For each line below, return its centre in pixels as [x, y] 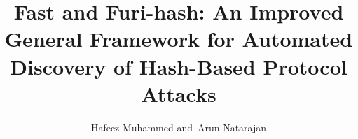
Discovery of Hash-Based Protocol [179, 66]
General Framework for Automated [179, 39]
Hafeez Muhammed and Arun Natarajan [179, 127]
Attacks [179, 93]
